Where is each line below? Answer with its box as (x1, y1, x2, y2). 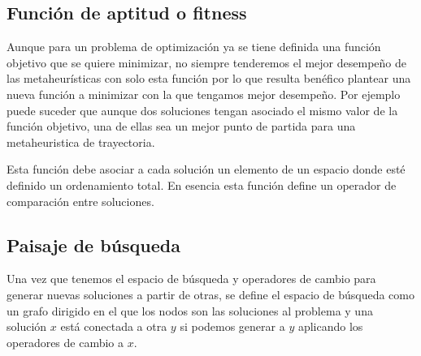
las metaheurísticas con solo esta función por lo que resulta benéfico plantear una (7, 70, 411, 87)
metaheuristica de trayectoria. (7, 133, 155, 150)
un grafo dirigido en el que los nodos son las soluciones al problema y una (7, 302, 373, 319)
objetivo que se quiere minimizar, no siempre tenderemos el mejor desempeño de (7, 54, 406, 71)
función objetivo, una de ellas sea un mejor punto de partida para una (7, 118, 356, 135)
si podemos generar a (180, 318, 285, 335)
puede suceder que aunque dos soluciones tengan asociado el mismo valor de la (7, 101, 398, 118)
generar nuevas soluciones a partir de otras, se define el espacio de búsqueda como (7, 285, 414, 302)
